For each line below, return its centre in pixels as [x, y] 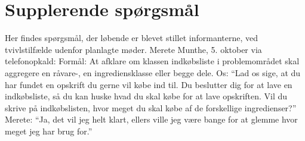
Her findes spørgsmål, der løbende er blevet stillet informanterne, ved [132, 38]
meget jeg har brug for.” [49, 131]
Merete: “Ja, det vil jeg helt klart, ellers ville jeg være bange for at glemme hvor [151, 119]
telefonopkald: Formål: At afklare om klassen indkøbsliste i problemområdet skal [152, 61]
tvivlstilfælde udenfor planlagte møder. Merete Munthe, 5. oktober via [133, 49]
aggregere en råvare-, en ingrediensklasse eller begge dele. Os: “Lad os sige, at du [153, 72]
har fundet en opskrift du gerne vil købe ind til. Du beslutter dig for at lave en [149, 84]
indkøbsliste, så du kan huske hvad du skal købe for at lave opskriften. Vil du [146, 96]
